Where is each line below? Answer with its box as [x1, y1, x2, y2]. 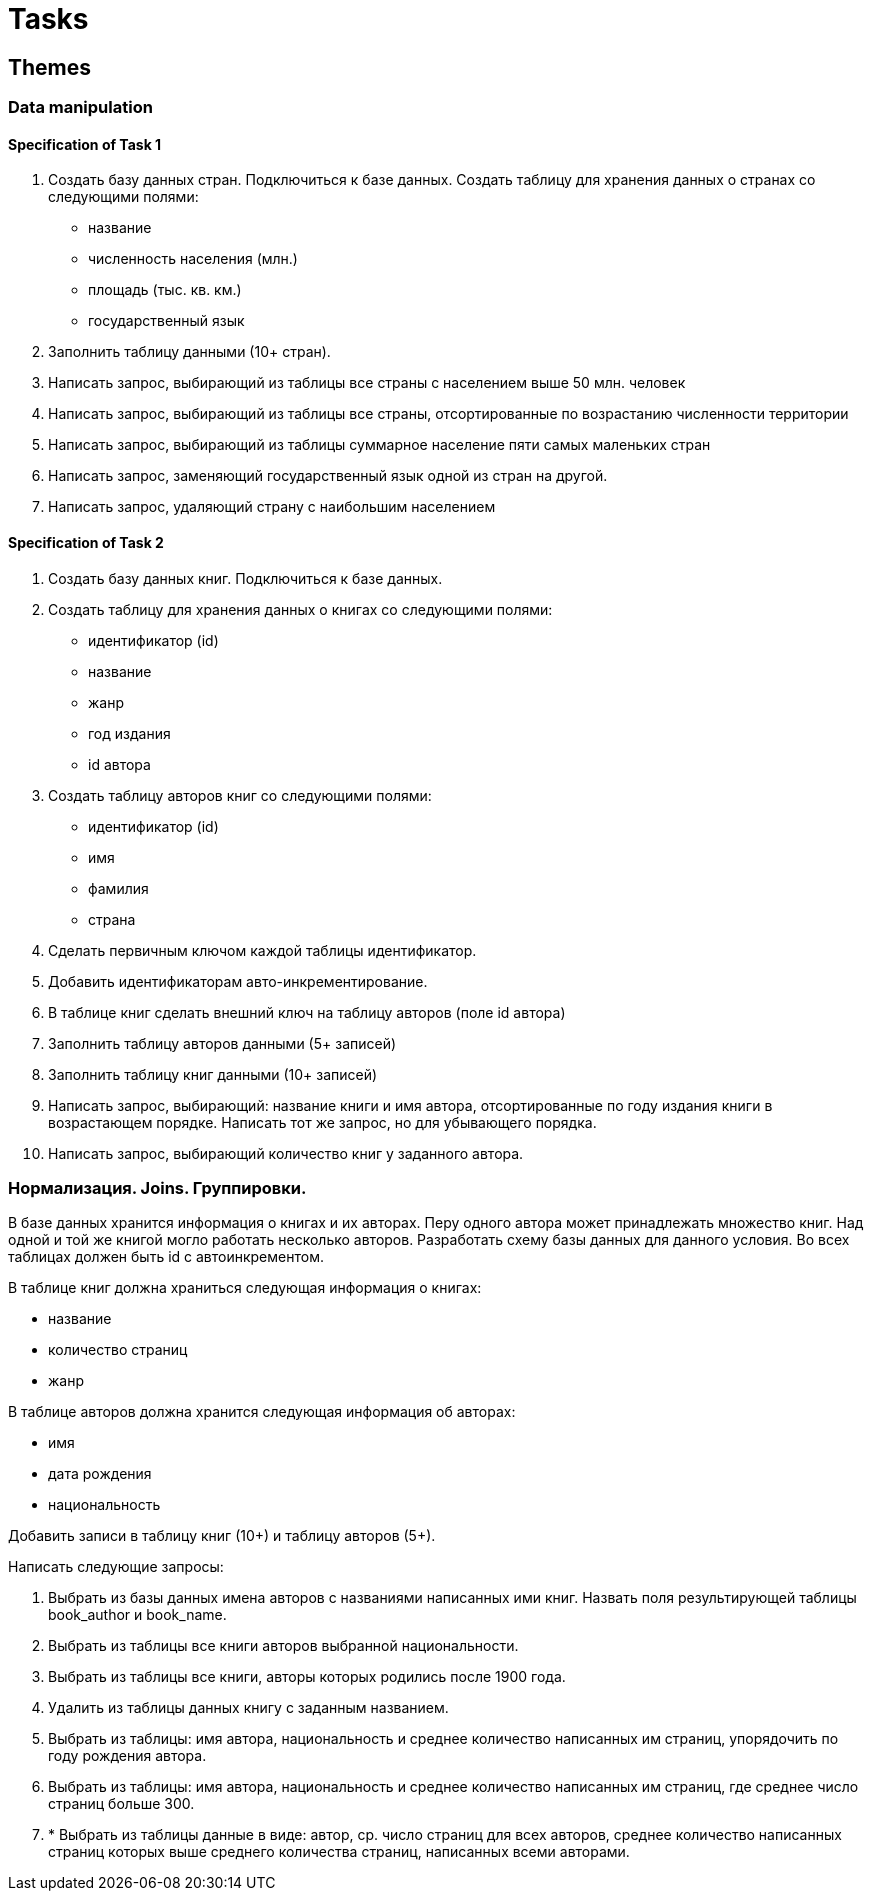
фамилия [88, 879, 149, 897]
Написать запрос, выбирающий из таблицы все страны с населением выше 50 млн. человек [48, 374, 686, 392]
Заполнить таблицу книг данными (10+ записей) [48, 1065, 378, 1083]
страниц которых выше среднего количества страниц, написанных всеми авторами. [48, 1843, 630, 1861]
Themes [8, 54, 92, 80]
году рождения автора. [48, 1747, 207, 1765]
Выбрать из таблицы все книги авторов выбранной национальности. [48, 1637, 519, 1655]
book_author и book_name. [48, 1606, 227, 1624]
